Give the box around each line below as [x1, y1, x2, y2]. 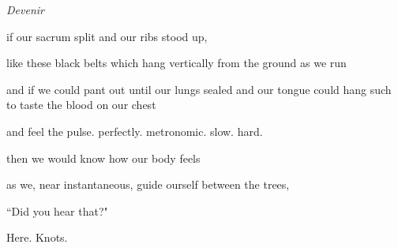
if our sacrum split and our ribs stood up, [6, 28, 208, 44]
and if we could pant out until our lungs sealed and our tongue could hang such [6, 81, 392, 97]
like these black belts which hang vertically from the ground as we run [6, 54, 347, 71]
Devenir [6, 2, 44, 17]
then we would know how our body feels [6, 149, 201, 166]
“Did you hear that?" [6, 202, 108, 219]
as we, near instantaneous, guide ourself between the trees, [6, 176, 290, 193]
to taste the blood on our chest [6, 96, 156, 113]
